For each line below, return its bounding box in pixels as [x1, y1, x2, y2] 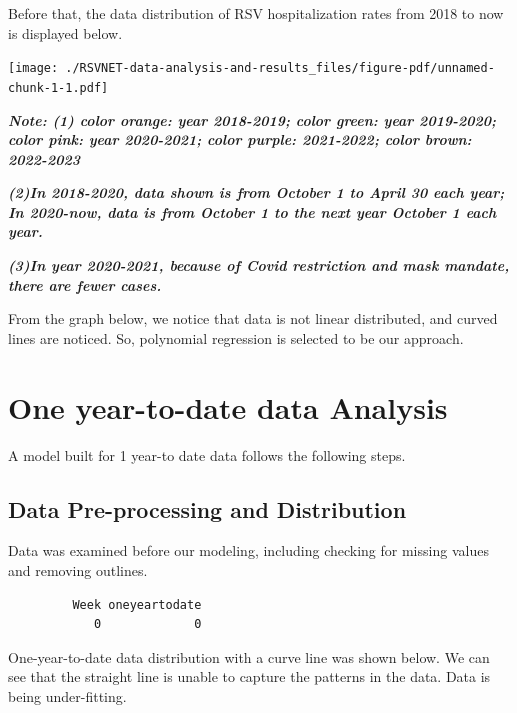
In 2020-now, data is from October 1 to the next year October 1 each [8, 201, 497, 222]
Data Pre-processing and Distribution [8, 493, 407, 524]
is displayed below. [8, 22, 123, 43]
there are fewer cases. [8, 274, 162, 295]
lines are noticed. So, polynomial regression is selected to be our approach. [8, 327, 464, 348]
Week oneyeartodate [72, 597, 202, 612]
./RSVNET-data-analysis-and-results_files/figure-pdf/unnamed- [65, 61, 495, 76]
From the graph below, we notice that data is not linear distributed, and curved [8, 308, 498, 329]
